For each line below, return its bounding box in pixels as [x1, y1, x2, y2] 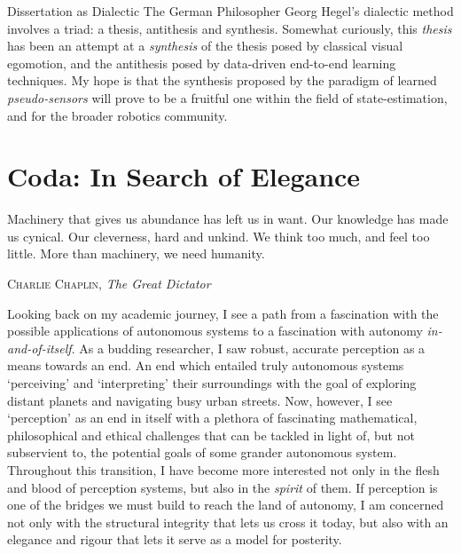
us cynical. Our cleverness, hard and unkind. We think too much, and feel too [7, 226, 430, 245]
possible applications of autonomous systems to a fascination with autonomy [7, 321, 423, 340]
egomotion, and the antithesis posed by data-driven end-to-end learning [7, 53, 396, 72]
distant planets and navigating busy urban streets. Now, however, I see [7, 391, 393, 409]
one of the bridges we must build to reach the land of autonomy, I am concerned [7, 495, 444, 514]
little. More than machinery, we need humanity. [7, 244, 265, 263]
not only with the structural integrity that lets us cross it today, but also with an [7, 512, 449, 531]
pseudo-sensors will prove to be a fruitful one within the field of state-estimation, [7, 88, 448, 107]
